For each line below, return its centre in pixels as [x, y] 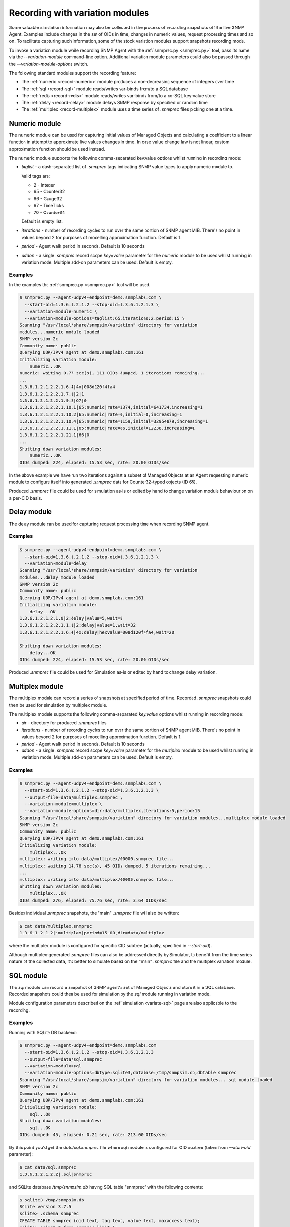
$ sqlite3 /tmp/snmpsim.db [52, 1200]
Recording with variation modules [79, 13]
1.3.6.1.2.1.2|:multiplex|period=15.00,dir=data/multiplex [92, 933]
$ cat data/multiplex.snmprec [56, 926]
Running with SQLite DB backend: [43, 1032]
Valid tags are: [36, 176]
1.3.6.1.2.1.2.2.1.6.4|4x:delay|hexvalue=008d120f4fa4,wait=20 [97, 632]
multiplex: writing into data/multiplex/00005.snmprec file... [97, 880]
